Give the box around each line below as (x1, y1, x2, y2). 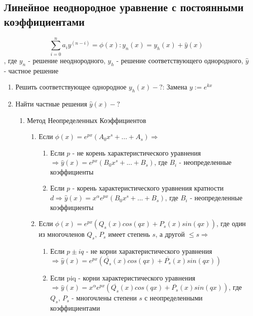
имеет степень (108, 229, 150, 239)
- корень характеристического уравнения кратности (72, 183, 224, 193)
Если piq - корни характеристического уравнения (50, 272, 196, 282)
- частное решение (4, 65, 58, 75)
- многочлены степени (72, 293, 137, 303)
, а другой (155, 229, 185, 239)
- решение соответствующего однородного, (116, 55, 243, 65)
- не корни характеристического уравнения (86, 246, 212, 256)
